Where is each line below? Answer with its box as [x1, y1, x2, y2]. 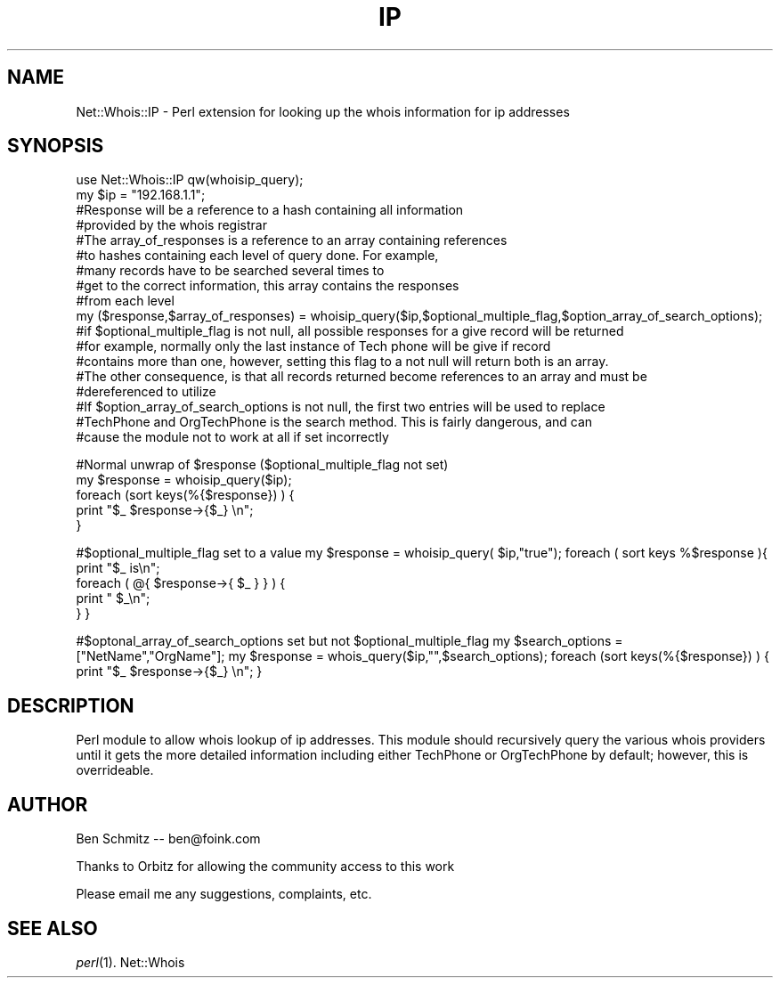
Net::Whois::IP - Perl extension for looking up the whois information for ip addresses [76, 103, 570, 119]
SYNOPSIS [7, 134, 104, 158]
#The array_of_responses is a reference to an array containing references [76, 232, 508, 248]
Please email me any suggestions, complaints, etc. [76, 886, 372, 902]
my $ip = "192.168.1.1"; [76, 187, 206, 203]
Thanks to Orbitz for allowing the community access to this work [76, 859, 455, 875]
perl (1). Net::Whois [76, 954, 185, 970]
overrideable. [76, 762, 154, 778]
